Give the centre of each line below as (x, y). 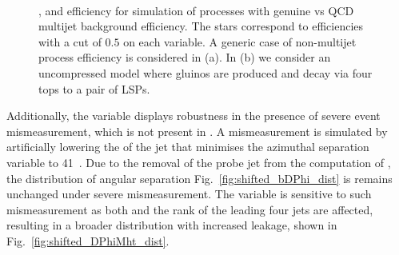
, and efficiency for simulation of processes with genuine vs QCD (196, 10)
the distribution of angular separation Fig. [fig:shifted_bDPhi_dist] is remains (199, 178)
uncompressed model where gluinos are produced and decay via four (205, 72)
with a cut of (70, 41)
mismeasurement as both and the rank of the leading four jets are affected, (190, 209)
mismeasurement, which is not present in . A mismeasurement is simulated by (197, 131)
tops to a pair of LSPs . (94, 88)
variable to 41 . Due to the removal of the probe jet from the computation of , (199, 162)
